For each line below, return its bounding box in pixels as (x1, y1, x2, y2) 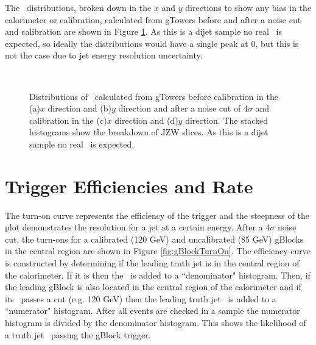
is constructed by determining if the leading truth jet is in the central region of (5, 257, 300, 269)
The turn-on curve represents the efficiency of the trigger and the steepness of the (5, 208, 309, 221)
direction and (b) (47, 102, 111, 115)
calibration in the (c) (29, 113, 107, 126)
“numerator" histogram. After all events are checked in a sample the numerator (5, 304, 300, 317)
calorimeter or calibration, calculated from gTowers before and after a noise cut (5, 13, 301, 26)
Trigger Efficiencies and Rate (5, 173, 253, 198)
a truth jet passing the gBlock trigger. (5, 328, 151, 341)
